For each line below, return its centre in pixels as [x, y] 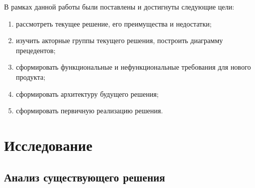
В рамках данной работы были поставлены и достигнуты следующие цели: [119, 7]
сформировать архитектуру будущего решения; [87, 93]
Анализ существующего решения [85, 177]
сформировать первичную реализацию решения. [89, 111]
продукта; [31, 76]
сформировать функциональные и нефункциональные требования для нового [133, 67]
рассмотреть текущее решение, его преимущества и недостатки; [114, 23]
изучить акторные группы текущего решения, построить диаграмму [119, 40]
